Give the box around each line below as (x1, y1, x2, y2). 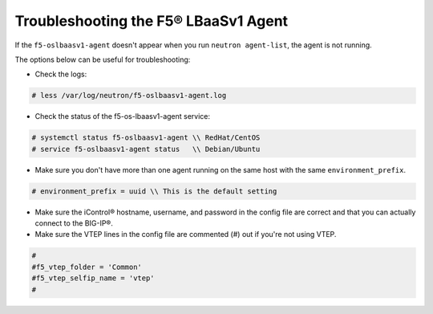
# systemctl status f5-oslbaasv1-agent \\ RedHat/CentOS (31, 133, 261, 142)
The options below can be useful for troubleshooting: (14, 55, 191, 64)
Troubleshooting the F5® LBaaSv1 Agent (14, 12, 289, 30)
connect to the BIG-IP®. (34, 218, 114, 228)
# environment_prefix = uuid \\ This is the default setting (31, 186, 277, 196)
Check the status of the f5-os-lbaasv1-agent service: (34, 112, 211, 121)
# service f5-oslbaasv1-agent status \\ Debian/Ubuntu (31, 145, 261, 153)
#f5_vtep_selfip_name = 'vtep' (31, 274, 156, 283)
